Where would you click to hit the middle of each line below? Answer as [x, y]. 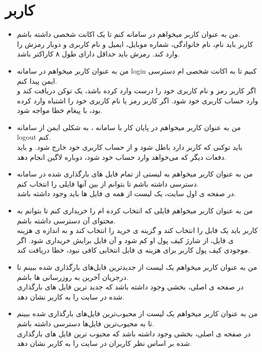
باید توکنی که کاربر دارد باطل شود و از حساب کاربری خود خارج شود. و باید [129, 147]
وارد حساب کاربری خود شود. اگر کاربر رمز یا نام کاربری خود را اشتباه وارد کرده [138, 100]
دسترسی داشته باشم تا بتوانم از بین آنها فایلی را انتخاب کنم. [108, 183]
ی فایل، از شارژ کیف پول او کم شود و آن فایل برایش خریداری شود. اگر [125, 240]
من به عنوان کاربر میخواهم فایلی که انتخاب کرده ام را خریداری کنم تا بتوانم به [135, 211]
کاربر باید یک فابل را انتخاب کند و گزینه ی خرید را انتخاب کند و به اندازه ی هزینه [137, 230]
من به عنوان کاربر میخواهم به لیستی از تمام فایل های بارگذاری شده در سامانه [135, 174]
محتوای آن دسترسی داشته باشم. [66, 220]
